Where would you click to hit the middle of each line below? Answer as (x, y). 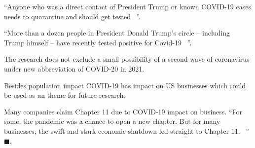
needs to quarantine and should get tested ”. (73, 16)
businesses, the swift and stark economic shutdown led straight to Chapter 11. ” (127, 130)
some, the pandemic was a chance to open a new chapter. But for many (112, 121)
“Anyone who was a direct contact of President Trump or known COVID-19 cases (127, 6)
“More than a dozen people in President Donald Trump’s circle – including (117, 33)
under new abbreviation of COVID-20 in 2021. (74, 68)
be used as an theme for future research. (65, 95)
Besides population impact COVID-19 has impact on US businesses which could (125, 85)
